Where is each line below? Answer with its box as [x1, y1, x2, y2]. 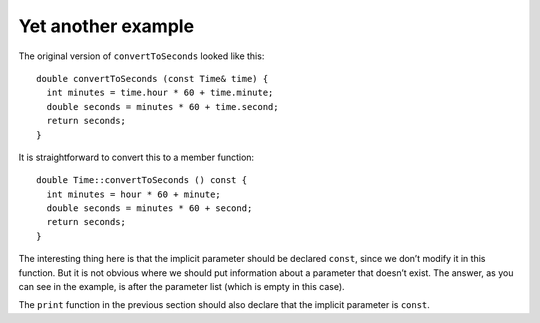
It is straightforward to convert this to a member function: [18, 151, 255, 163]
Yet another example [18, 15, 195, 37]
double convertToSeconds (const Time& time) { [36, 73, 269, 84]
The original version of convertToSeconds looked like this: [18, 50, 265, 62]
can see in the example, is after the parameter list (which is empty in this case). [18, 281, 345, 293]
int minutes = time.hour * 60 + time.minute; [46, 87, 274, 99]
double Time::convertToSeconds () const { [36, 175, 248, 186]
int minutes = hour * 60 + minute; [46, 188, 222, 200]
